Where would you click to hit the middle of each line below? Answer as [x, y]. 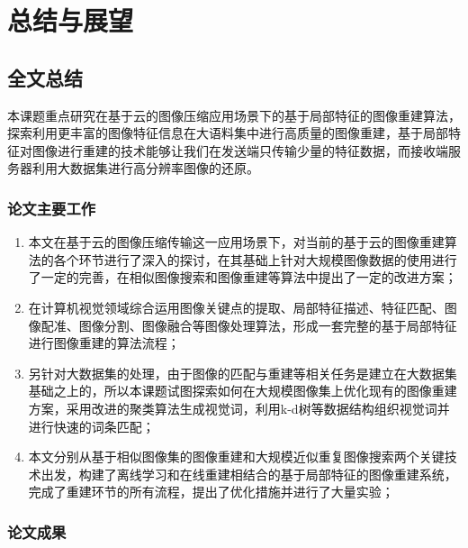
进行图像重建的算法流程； [104, 343]
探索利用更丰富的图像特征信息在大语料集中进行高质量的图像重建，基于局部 [228, 133]
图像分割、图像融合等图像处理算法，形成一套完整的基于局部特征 [268, 325]
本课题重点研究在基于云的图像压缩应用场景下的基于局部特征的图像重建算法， [234, 115]
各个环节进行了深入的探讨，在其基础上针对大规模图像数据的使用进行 [255, 259]
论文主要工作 [52, 208]
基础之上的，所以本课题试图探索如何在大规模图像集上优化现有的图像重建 [243, 391]
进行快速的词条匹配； [91, 426]
